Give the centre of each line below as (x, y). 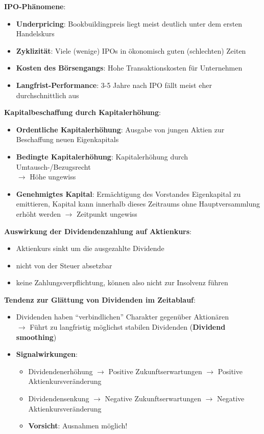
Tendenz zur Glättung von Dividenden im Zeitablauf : (100, 299)
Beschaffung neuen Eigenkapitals (67, 139)
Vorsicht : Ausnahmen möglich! (78, 426)
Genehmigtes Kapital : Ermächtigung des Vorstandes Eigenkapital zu (128, 193)
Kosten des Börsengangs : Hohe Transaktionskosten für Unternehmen (129, 68)
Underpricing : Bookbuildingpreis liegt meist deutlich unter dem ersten (129, 23)
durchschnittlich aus (47, 95)
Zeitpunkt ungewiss (107, 213)
